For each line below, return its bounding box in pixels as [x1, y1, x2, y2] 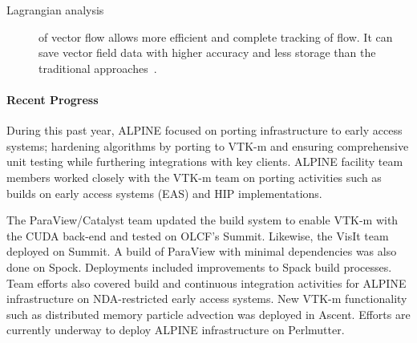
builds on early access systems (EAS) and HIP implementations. [6, 184, 322, 201]
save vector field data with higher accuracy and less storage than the [38, 44, 376, 61]
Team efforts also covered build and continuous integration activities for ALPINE [6, 274, 407, 291]
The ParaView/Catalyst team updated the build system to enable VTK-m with [6, 212, 399, 228]
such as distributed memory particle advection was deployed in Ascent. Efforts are [6, 305, 411, 322]
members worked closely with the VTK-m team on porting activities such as [6, 168, 382, 185]
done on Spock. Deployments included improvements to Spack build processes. [6, 258, 392, 275]
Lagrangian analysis [6, 2, 104, 18]
